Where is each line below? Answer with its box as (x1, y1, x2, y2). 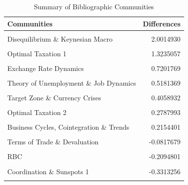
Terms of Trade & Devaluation (7, 137, 99, 147)
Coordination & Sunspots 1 (7, 166, 89, 176)
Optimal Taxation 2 (7, 107, 67, 117)
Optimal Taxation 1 (7, 48, 67, 58)
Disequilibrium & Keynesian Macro (7, 33, 113, 44)
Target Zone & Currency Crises (7, 92, 101, 103)
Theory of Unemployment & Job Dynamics (7, 77, 136, 88)
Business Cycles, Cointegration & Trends (7, 122, 130, 132)
